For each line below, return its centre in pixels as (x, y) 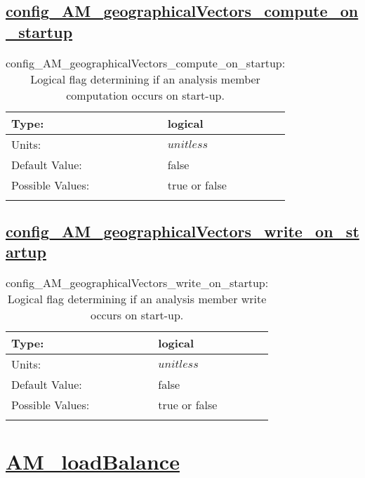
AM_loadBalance (93, 462)
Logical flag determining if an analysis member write (137, 299)
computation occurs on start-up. (145, 95)
